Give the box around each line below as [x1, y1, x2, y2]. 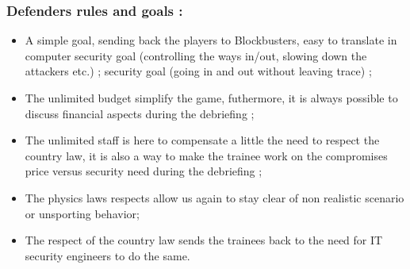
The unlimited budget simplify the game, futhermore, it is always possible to [25, 90, 398, 106]
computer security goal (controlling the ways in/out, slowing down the [25, 47, 367, 63]
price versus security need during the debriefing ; [25, 163, 262, 179]
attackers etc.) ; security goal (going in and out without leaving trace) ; [25, 63, 372, 79]
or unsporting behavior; [25, 205, 140, 221]
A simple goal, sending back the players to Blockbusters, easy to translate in [25, 32, 397, 48]
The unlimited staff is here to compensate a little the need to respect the [25, 132, 380, 148]
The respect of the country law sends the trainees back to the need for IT [25, 232, 383, 248]
